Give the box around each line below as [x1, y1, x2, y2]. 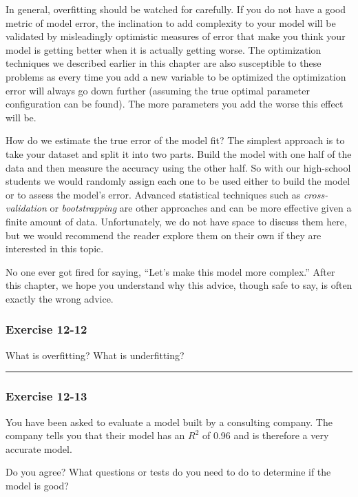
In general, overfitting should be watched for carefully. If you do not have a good [6, 2, 346, 16]
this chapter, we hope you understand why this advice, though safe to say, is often [6, 278, 352, 292]
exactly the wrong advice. [6, 291, 114, 305]
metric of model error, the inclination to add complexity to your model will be [6, 15, 336, 30]
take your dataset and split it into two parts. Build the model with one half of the [6, 146, 352, 161]
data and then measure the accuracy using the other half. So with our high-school [6, 160, 351, 174]
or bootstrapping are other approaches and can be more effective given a [50, 201, 352, 215]
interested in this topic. [6, 241, 104, 256]
